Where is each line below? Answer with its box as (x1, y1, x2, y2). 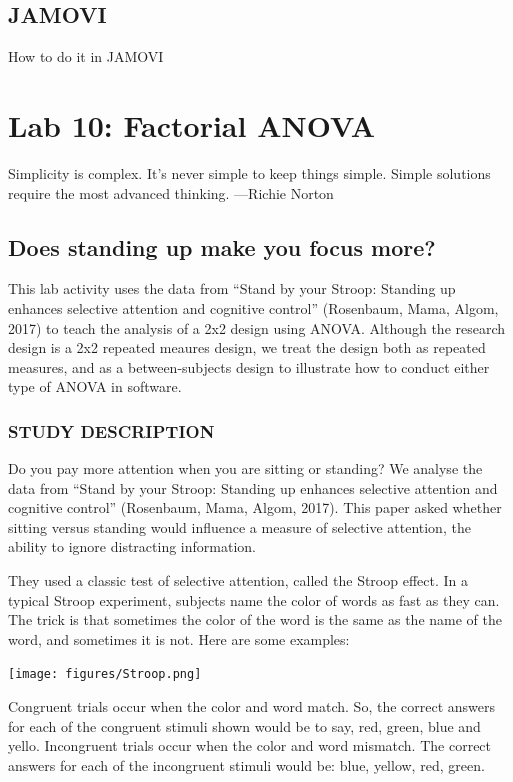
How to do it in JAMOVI (8, 46, 164, 67)
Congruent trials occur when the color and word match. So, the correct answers (8, 696, 496, 717)
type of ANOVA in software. (8, 376, 182, 397)
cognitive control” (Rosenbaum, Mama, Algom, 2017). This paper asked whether (8, 497, 502, 518)
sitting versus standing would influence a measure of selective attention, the (8, 516, 471, 537)
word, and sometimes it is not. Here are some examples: (8, 628, 350, 649)
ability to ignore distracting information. (8, 536, 256, 557)
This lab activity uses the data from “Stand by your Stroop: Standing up (8, 278, 456, 299)
